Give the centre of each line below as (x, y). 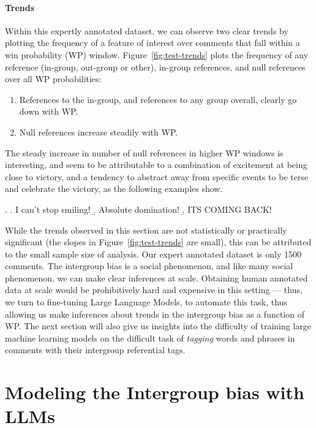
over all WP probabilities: (53, 79)
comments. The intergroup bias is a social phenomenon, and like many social (149, 266)
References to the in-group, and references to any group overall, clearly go (158, 99)
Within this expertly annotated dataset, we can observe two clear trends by (147, 30)
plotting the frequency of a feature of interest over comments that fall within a (152, 43)
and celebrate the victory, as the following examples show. (114, 189)
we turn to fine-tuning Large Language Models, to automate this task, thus (146, 302)
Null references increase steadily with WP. (99, 132)
